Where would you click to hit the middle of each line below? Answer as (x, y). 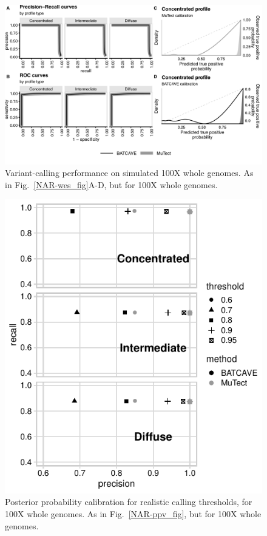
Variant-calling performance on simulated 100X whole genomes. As (129, 173)
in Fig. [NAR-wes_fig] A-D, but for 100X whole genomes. (111, 184)
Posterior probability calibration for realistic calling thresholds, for (129, 502)
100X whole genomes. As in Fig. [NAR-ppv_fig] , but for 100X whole (133, 514)
